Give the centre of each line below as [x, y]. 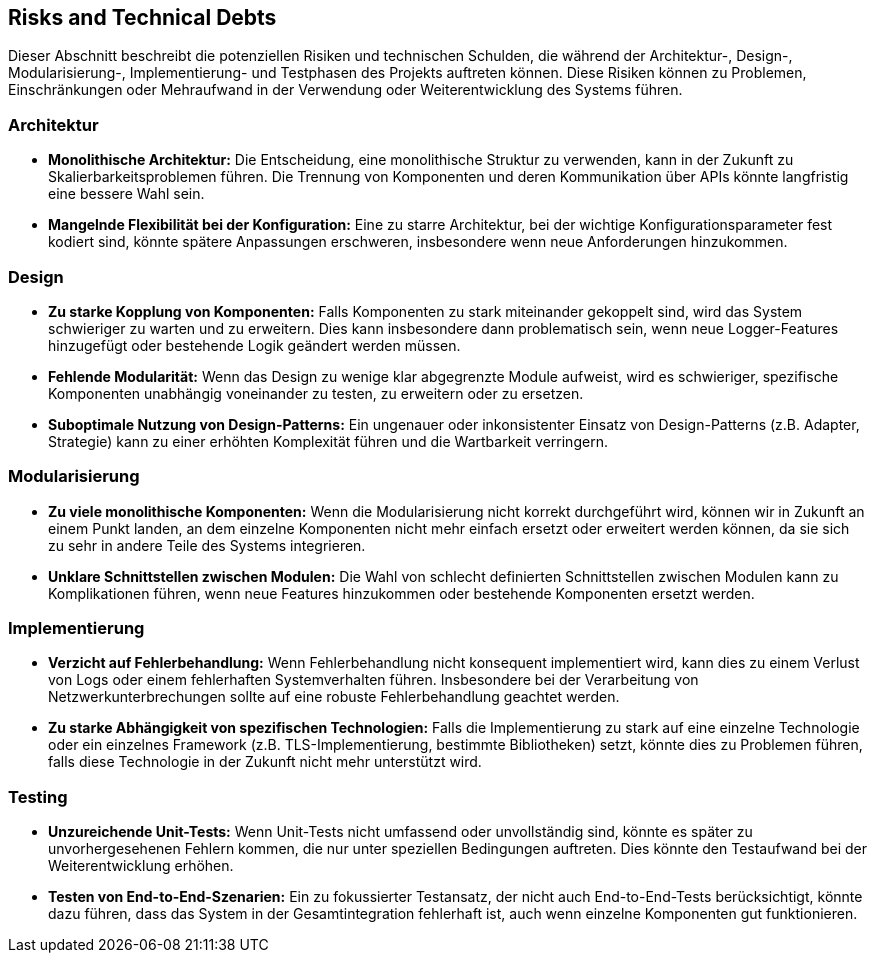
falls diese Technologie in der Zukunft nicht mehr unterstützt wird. [265, 762]
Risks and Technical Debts [142, 17]
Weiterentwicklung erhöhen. [141, 866]
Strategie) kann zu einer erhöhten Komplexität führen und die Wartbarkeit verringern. [328, 441]
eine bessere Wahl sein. [126, 194]
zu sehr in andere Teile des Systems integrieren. [207, 545]
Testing [38, 796]
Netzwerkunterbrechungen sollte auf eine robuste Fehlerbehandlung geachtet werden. [334, 697]
